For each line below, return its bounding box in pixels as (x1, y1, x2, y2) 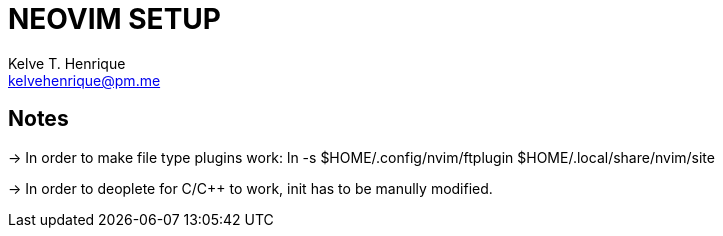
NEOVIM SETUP (8, 2, 221, 36)
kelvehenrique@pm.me (8, 71, 161, 89)
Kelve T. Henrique (8, 54, 126, 72)
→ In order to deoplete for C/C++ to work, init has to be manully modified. (8, 179, 493, 197)
